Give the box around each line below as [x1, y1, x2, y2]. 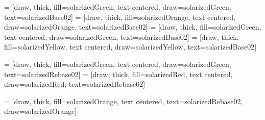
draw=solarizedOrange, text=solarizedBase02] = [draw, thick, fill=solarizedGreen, [4, 21, 261, 32]
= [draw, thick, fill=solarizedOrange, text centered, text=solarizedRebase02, [4, 95, 243, 106]
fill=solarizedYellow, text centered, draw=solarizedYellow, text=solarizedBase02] [4, 41, 257, 52]
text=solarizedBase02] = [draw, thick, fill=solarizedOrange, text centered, [4, 11, 235, 22]
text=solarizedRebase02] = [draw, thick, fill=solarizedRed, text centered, [4, 68, 233, 79]
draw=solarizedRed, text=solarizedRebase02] [4, 79, 146, 89]
